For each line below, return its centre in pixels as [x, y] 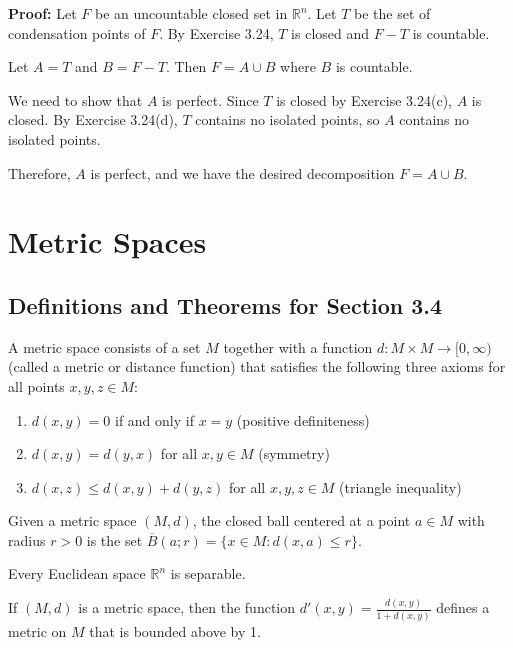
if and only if [154, 419]
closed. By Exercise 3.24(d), [93, 119]
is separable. [208, 573]
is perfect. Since [210, 99]
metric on [37, 630]
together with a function [298, 346]
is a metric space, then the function [187, 607]
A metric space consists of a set [104, 346]
